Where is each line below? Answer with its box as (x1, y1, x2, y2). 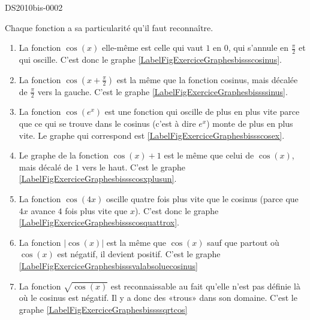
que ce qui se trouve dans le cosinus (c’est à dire (19, 117, 196, 130)
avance (31, 204, 55, 217)
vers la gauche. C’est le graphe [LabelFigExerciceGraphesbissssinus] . (37, 85, 288, 97)
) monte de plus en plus (206, 117, 293, 130)
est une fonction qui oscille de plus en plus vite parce (104, 105, 300, 118)
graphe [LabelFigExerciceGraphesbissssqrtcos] (19, 303, 188, 315)
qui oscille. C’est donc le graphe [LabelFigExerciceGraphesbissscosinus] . (19, 53, 282, 66)
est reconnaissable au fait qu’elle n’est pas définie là (110, 279, 300, 292)
